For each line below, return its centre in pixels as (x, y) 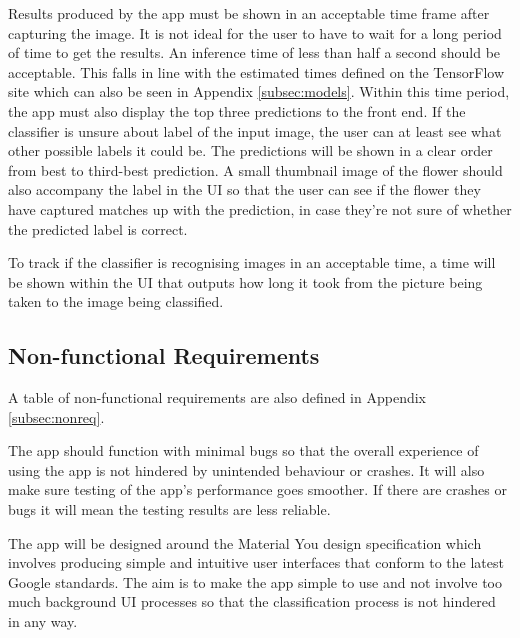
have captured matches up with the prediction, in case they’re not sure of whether (260, 208)
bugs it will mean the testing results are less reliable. (169, 509)
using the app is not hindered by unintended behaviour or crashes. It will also (246, 469)
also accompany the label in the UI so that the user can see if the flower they (244, 189)
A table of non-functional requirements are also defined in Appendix (217, 397)
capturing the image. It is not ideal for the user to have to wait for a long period (255, 32)
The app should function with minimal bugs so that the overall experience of (243, 450)
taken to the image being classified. (116, 301)
